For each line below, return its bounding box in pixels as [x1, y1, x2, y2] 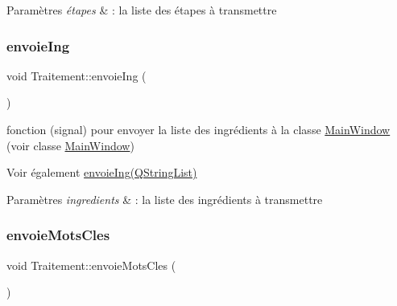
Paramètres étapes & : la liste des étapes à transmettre [6, 2, 277, 18]
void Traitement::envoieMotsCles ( [6, 256, 176, 273]
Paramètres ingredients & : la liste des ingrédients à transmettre [6, 190, 323, 207]
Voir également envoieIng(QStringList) [6, 164, 197, 181]
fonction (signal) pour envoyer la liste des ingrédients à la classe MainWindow [6, 121, 391, 137]
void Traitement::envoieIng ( [6, 67, 147, 84]
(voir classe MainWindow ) [6, 137, 134, 153]
